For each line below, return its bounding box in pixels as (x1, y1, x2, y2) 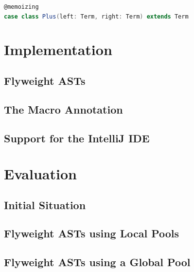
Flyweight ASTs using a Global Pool (4, 254, 191, 270)
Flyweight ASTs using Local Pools (4, 226, 179, 241)
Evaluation (4, 164, 77, 184)
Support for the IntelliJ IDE (4, 130, 150, 145)
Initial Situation (4, 197, 86, 212)
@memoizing (4, 3, 39, 10)
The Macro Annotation (4, 101, 123, 117)
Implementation (4, 39, 112, 59)
